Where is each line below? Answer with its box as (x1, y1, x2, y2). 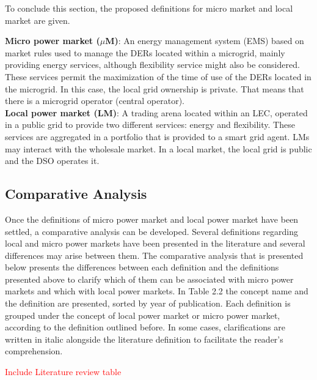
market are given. (5, 13, 70, 26)
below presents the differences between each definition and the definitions (5, 261, 279, 274)
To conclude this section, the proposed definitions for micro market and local (5, 2, 293, 14)
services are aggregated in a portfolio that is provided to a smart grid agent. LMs (5, 130, 310, 143)
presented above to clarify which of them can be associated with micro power (5, 272, 294, 285)
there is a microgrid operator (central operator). (5, 94, 185, 107)
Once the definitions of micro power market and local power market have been (5, 212, 299, 225)
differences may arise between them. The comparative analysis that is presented (5, 248, 304, 261)
